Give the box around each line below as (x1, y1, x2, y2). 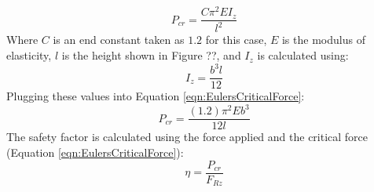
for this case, (205, 31, 267, 48)
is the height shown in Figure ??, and (61, 47, 241, 63)
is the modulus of (281, 31, 365, 48)
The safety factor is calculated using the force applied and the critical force (6, 129, 368, 145)
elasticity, (6, 47, 52, 63)
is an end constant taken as (53, 31, 185, 48)
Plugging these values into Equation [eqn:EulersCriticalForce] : (6, 88, 305, 104)
